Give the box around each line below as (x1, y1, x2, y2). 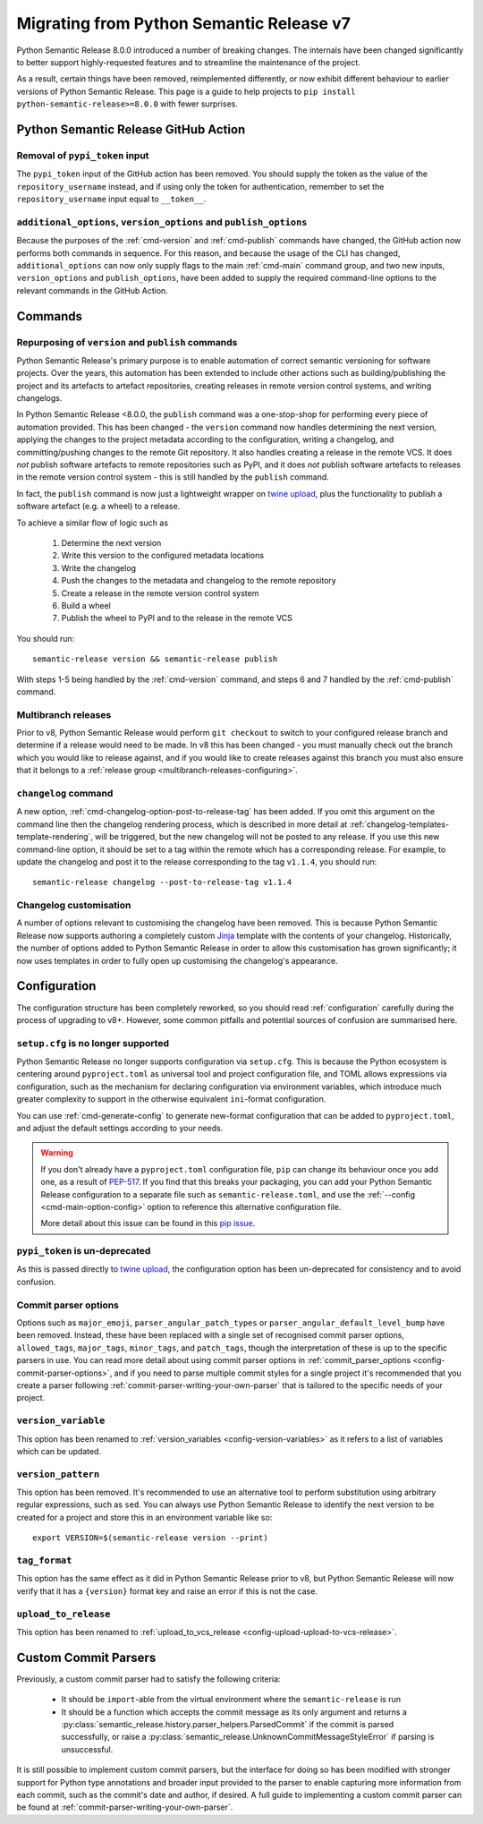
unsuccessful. (61, 1743, 114, 1754)
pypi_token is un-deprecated (16, 1245, 151, 1257)
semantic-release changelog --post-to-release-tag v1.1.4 (32, 877, 292, 888)
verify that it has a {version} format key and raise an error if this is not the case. (16, 1585, 318, 1597)
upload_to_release (16, 1607, 111, 1620)
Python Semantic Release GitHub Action (16, 122, 246, 137)
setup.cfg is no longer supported (16, 1036, 170, 1049)
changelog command (16, 787, 114, 799)
